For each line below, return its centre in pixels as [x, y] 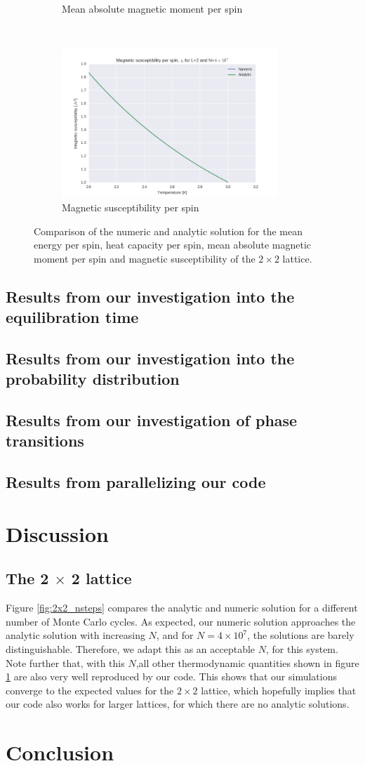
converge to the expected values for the [90, 690]
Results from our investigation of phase [152, 420]
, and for [175, 635]
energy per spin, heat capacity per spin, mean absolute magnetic [173, 245]
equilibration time [72, 317]
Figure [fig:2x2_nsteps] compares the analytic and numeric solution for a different [182, 608]
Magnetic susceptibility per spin [131, 207]
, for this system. [302, 649]
